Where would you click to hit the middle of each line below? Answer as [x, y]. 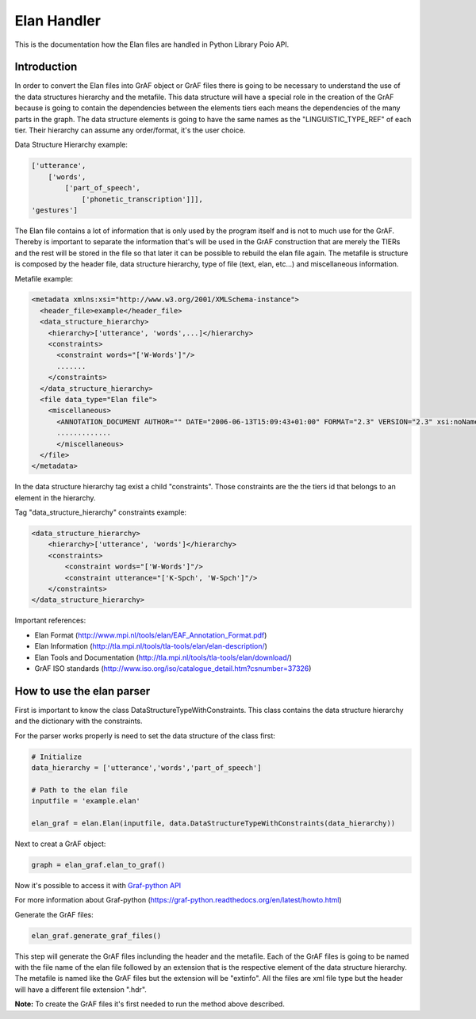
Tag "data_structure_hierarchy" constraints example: [100, 512]
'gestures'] [55, 210]
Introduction [46, 67]
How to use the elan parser [83, 691]
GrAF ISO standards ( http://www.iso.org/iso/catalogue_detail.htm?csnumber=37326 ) [173, 668]
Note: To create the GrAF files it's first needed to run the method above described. [150, 1004]
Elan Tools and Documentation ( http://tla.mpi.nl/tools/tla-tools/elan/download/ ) [163, 657]
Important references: [50, 621]
